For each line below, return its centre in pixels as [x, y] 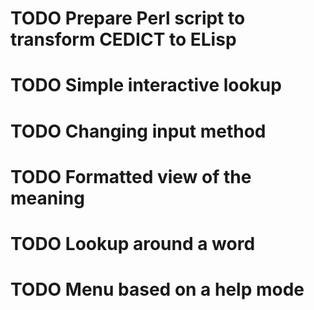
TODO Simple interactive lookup [146, 85]
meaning [47, 198]
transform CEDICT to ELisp [123, 39]
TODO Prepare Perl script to [128, 18]
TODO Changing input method [138, 131]
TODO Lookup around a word [133, 243]
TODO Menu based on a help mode [157, 289]
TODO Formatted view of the [131, 176]
